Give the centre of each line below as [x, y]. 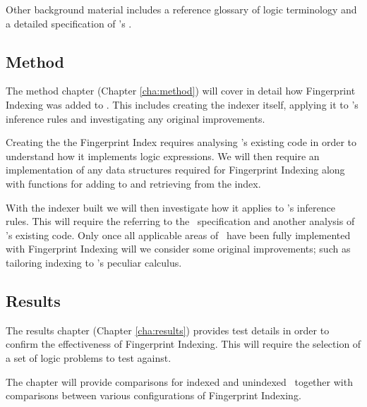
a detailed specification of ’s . [69, 23]
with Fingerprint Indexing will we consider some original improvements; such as [178, 249]
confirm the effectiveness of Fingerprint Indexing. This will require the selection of [183, 344]
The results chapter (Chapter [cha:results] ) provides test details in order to [168, 330]
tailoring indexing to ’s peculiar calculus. [94, 262]
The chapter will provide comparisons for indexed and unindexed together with [179, 381]
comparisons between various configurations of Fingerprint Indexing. [154, 395]
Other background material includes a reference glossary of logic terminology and [181, 9]
